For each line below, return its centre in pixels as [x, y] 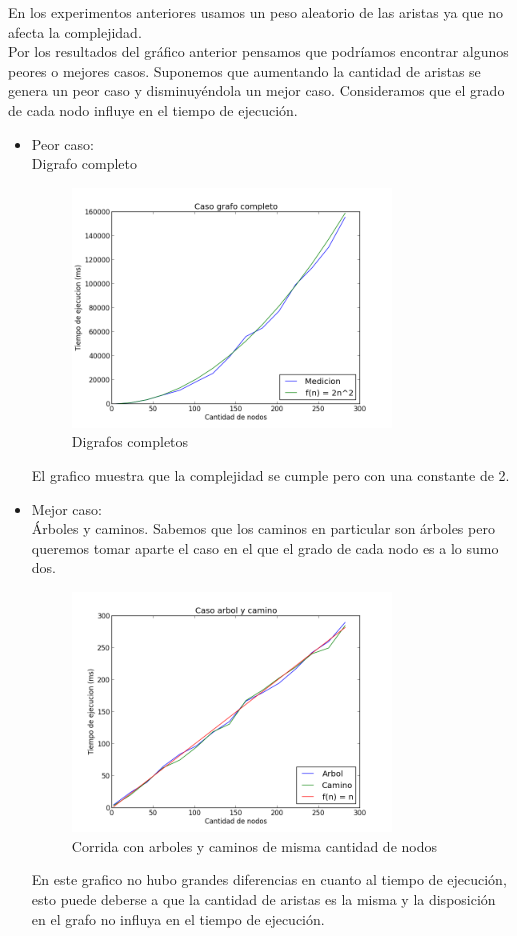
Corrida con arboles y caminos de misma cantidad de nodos [254, 845]
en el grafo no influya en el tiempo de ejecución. [178, 918]
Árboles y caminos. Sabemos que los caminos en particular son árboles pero [263, 528]
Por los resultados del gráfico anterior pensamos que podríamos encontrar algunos [258, 51]
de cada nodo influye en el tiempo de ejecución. [153, 109]
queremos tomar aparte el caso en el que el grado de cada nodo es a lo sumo [265, 547]
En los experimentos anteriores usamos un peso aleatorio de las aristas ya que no [255, 12]
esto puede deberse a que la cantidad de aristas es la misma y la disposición [263, 898]
